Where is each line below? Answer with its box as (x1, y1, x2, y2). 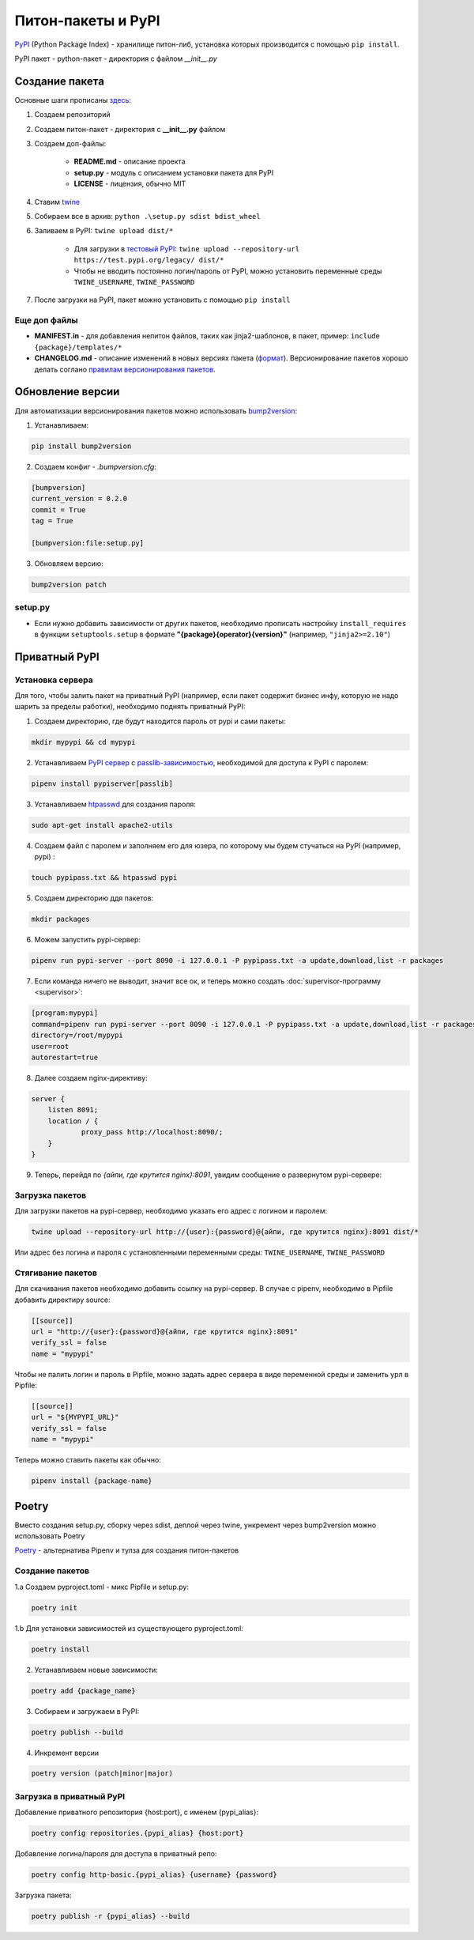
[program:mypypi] (31, 1009, 99, 1017)
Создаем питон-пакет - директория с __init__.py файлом (34, 124, 226, 134)
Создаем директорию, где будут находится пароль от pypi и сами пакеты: (34, 716, 286, 726)
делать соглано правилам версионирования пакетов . (34, 364, 216, 374)
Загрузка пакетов (14, 1190, 87, 1201)
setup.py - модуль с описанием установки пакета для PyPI (73, 168, 274, 177)
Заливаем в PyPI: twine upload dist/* (34, 226, 174, 236)
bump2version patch (31, 579, 107, 589)
